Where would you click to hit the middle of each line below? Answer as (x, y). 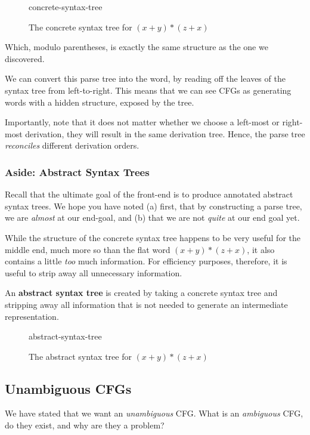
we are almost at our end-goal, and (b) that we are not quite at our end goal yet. (152, 217)
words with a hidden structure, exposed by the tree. (100, 102)
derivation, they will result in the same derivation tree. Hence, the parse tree (165, 133)
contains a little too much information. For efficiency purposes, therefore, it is (146, 261)
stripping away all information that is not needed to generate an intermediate (146, 304)
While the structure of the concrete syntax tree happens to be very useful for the (153, 237)
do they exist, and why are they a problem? (85, 425)
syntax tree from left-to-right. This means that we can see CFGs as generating (148, 90)
